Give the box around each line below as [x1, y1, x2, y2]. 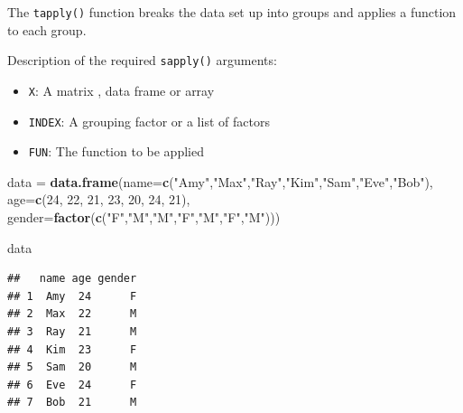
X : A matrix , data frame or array [28, 80, 215, 99]
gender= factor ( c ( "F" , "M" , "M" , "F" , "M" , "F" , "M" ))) [7, 208, 281, 227]
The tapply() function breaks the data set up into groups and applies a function [7, 3, 457, 21]
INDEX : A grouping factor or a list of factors [28, 111, 270, 130]
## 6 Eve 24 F [7, 378, 137, 391]
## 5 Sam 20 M [7, 361, 137, 374]
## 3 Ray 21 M [7, 325, 137, 339]
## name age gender [7, 272, 137, 286]
